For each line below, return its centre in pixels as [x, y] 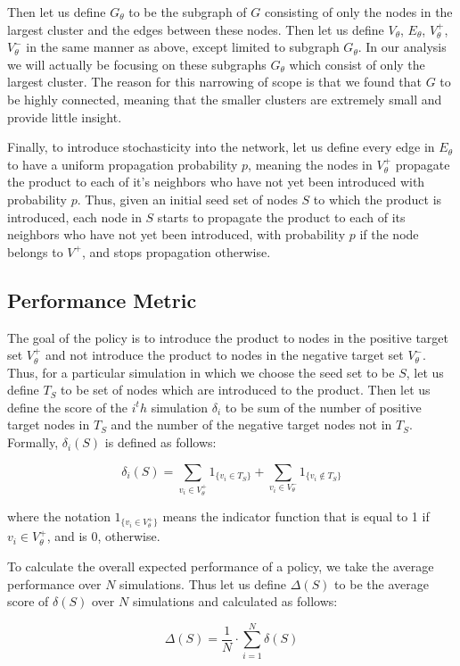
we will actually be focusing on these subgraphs [137, 64]
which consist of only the [357, 64]
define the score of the [68, 407]
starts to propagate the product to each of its [281, 216]
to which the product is [378, 199]
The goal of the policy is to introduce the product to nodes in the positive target [228, 337]
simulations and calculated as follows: [235, 601]
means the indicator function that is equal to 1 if [296, 516]
